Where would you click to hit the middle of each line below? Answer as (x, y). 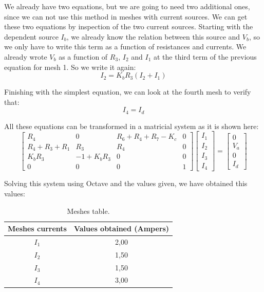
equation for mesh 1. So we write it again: (70, 67)
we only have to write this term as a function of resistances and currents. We (125, 47)
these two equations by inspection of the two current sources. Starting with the (129, 26)
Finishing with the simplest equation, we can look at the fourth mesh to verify (128, 92)
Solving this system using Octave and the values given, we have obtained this (126, 183)
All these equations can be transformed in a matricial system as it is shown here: (131, 126)
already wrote (26, 56)
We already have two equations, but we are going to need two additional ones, (127, 6)
